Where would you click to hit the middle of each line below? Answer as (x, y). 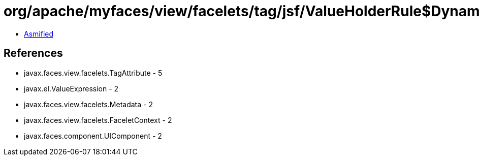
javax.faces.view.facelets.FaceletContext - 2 (98, 120)
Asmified (39, 34)
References (33, 53)
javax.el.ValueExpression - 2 (71, 88)
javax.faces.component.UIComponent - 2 (93, 136)
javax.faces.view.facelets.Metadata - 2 (88, 104)
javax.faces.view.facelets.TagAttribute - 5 (93, 73)
